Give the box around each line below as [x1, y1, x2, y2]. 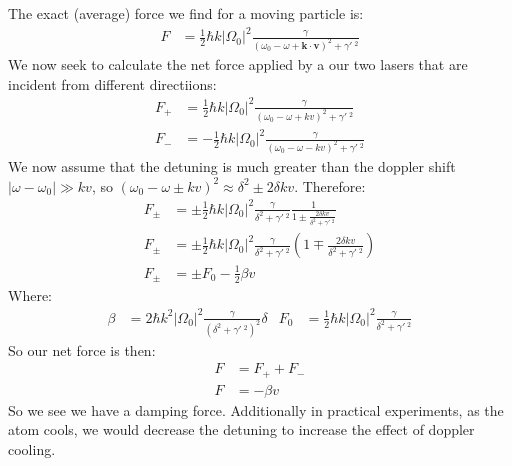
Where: [8, 284, 52, 305]
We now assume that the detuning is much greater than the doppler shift [8, 156, 456, 176]
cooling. [8, 438, 56, 459]
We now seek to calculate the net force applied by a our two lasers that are [8, 54, 468, 74]
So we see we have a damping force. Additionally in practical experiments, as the [8, 399, 504, 420]
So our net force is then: [8, 339, 156, 360]
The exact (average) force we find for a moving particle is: [8, 3, 364, 23]
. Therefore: [294, 175, 366, 196]
